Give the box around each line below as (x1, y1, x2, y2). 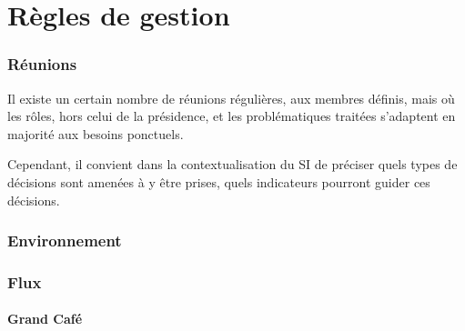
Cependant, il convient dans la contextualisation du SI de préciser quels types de (7, 155, 458, 174)
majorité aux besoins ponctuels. (7, 124, 184, 143)
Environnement (7, 229, 122, 252)
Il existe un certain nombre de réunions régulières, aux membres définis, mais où (7, 88, 455, 107)
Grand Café (7, 309, 83, 328)
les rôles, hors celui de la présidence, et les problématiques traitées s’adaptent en (7, 106, 456, 125)
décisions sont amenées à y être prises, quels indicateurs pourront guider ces (7, 172, 430, 191)
